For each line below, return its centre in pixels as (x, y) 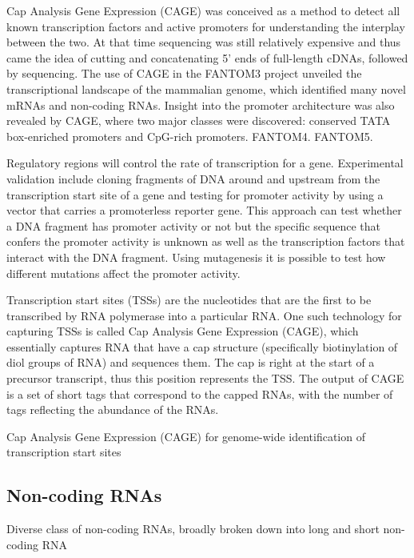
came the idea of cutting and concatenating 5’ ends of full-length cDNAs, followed (207, 57)
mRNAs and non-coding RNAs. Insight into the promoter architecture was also (201, 104)
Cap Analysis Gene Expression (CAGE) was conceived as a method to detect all (203, 10)
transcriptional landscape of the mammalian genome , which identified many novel (206, 88)
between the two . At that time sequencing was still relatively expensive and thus (204, 42)
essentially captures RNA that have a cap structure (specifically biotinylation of (202, 346)
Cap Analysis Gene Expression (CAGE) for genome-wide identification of (186, 436)
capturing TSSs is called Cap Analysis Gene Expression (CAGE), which (183, 331)
